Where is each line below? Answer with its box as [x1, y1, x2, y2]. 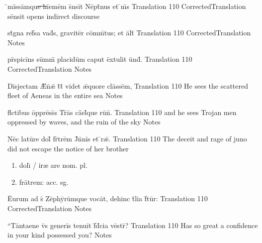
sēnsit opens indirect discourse [7, 10, 100, 21]
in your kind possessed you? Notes [7, 230, 112, 240]
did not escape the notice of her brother [7, 143, 129, 153]
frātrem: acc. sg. [19, 176, 69, 187]
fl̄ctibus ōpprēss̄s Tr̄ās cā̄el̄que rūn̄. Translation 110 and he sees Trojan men [7, 107, 237, 117]
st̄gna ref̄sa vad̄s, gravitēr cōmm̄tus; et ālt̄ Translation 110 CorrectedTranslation [7, 27, 251, 38]
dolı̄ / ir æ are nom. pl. [19, 160, 87, 170]
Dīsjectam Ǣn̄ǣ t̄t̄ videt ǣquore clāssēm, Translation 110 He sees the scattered [7, 80, 249, 91]
